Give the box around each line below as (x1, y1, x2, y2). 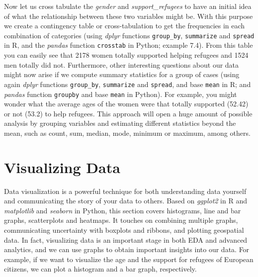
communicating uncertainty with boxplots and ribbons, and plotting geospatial (4, 225, 244, 235)
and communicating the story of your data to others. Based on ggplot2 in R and (4, 195, 247, 206)
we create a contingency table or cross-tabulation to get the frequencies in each (4, 20, 245, 31)
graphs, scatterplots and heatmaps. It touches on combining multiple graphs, (4, 215, 238, 225)
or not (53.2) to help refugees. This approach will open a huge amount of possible (4, 108, 253, 118)
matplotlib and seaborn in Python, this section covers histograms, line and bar (4, 205, 241, 215)
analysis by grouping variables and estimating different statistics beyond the (4, 118, 236, 128)
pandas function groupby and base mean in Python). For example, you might (4, 89, 237, 99)
